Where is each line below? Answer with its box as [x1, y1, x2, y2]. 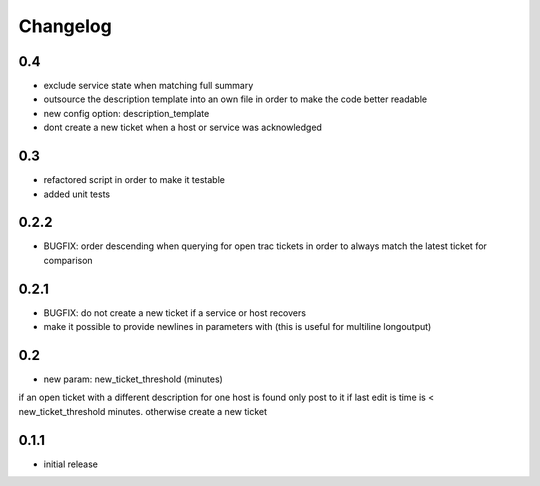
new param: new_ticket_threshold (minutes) [43, 373, 224, 385]
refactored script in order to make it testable [43, 174, 225, 186]
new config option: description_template [43, 107, 210, 119]
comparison [43, 254, 94, 266]
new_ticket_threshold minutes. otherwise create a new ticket [18, 405, 268, 417]
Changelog [18, 15, 112, 37]
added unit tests [43, 188, 110, 200]
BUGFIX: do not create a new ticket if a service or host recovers [43, 306, 307, 319]
